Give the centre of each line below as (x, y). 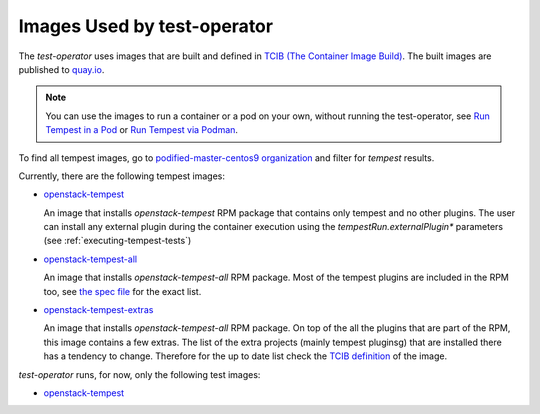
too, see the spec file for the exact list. (122, 291)
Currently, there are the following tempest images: (121, 176)
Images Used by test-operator (146, 26)
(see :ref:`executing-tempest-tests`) (117, 241)
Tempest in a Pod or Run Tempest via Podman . (142, 130)
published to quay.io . (61, 69)
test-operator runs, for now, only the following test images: (139, 374)
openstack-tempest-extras (98, 310)
